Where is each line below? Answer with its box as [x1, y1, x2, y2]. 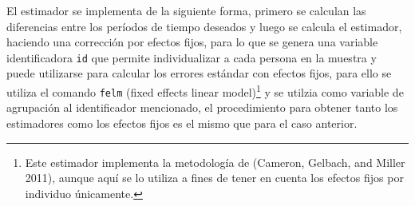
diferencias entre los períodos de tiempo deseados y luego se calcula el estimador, [6, 18, 402, 34]
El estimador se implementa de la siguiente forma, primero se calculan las [6, 2, 366, 18]
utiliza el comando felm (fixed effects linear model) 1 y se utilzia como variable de [6, 81, 404, 100]
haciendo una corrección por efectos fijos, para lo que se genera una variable [6, 34, 378, 50]
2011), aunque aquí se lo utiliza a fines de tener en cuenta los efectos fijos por [25, 169, 404, 186]
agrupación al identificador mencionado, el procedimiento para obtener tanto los [6, 99, 398, 116]
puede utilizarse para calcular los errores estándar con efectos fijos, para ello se [6, 65, 392, 81]
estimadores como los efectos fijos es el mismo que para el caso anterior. [6, 114, 358, 131]
